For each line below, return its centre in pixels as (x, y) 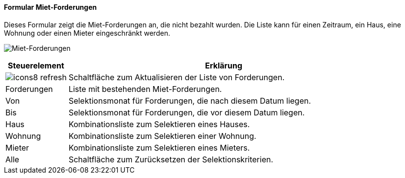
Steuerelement (36, 65)
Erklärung (224, 65)
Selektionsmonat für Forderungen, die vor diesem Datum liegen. (187, 112)
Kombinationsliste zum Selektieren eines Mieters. (159, 147)
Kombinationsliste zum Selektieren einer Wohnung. (162, 136)
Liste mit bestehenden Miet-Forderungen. (145, 89)
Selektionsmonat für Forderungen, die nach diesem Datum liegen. (190, 100)
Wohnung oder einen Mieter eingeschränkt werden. (87, 33)
